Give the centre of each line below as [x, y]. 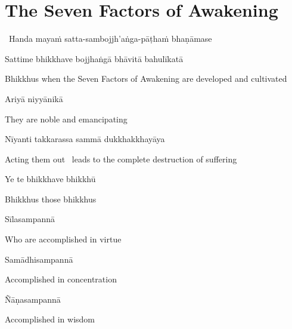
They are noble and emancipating [66, 119]
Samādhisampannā [39, 259]
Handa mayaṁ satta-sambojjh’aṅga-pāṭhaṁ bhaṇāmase [110, 39]
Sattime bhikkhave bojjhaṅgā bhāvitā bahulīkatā [94, 58]
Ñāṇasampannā [33, 299]
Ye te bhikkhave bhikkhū [50, 179]
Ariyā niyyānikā [34, 98]
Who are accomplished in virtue [63, 239]
